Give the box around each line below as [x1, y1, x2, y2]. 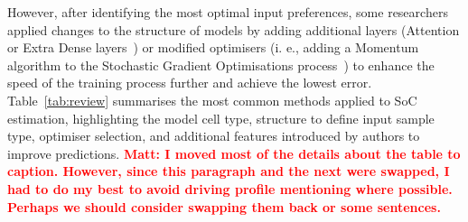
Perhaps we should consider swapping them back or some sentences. [7, 197, 441, 216]
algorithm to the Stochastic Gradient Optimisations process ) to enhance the [7, 55, 435, 74]
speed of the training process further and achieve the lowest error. [7, 73, 372, 92]
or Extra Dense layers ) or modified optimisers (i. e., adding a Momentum [7, 38, 419, 57]
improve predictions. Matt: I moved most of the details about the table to [7, 143, 461, 162]
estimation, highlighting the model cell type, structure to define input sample [7, 108, 435, 127]
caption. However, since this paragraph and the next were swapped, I [7, 162, 450, 180]
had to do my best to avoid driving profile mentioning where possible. [7, 179, 453, 198]
